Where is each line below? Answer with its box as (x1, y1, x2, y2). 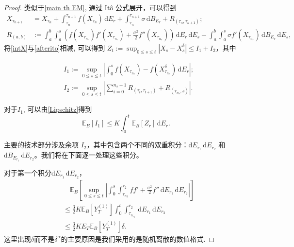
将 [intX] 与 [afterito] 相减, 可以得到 (4, 42, 105, 53)
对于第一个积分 (4, 167, 51, 177)
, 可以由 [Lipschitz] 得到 (23, 104, 92, 114)
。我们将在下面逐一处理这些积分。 (34, 150, 143, 160)
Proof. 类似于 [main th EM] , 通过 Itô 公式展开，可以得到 (4, 2, 177, 12)
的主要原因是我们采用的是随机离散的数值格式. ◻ (61, 233, 215, 244)
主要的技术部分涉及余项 (4, 140, 79, 150)
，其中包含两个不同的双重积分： (86, 140, 189, 150)
